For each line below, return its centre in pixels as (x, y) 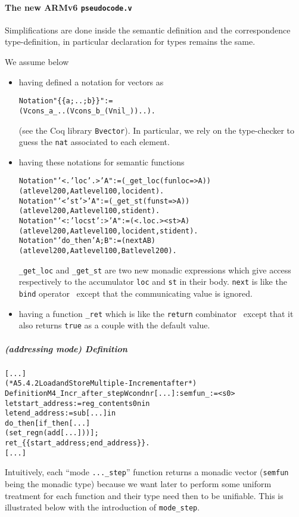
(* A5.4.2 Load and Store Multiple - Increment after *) (101, 384)
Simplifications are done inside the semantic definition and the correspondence (148, 30)
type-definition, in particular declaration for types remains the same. (130, 41)
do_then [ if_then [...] (48, 423)
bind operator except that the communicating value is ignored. (136, 293)
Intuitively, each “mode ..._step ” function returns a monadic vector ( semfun (147, 472)
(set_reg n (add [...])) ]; (52, 433)
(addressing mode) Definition (66, 348)
